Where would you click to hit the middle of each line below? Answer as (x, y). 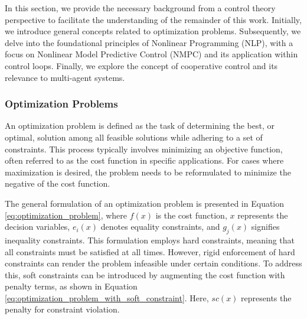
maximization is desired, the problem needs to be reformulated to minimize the (148, 172)
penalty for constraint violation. (62, 309)
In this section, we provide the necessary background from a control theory (140, 8)
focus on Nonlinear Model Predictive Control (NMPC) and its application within (151, 54)
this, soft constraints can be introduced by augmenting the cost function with (145, 274)
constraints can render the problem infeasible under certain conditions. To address (153, 263)
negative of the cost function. (58, 183)
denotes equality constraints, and (160, 227)
